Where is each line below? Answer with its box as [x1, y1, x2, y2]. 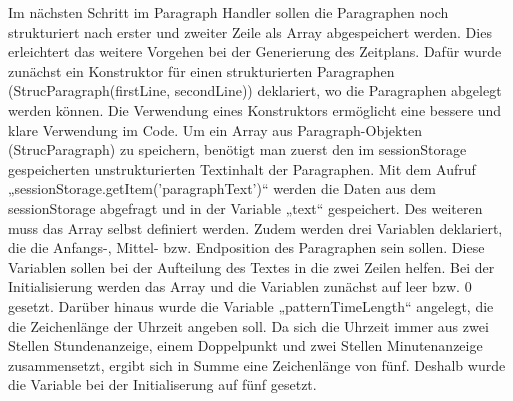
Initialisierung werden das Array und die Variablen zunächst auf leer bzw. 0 [8, 276, 472, 297]
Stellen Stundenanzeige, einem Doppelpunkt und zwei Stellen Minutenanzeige [8, 335, 483, 356]
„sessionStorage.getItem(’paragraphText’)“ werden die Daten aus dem [8, 178, 437, 199]
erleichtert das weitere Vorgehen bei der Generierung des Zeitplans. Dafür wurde [8, 41, 502, 62]
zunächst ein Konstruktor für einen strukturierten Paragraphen [8, 60, 395, 81]
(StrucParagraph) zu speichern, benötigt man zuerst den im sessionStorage [8, 139, 467, 160]
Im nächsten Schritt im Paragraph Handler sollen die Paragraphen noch [8, 2, 449, 22]
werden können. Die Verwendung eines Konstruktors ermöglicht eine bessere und [8, 99, 502, 120]
